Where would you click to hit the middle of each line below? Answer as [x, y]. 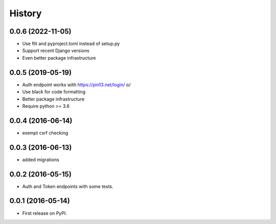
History [26, 13]
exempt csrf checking [45, 133]
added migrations [41, 159]
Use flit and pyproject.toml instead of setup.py [71, 44]
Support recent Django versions [56, 51]
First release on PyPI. [45, 213]
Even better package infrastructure [59, 58]
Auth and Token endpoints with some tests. [68, 186]
